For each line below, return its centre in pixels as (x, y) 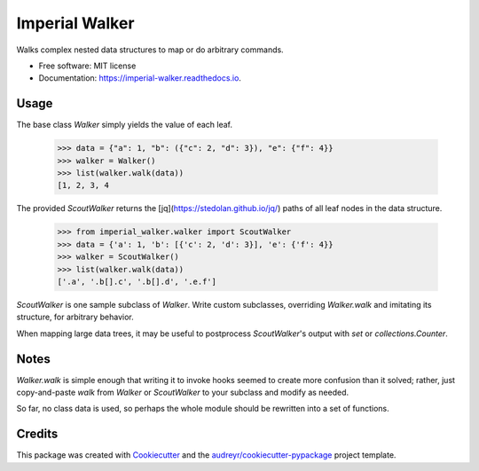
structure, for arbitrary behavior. (75, 317)
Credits (37, 434)
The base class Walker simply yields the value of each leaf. (125, 125)
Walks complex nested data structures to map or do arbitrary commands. (150, 50)
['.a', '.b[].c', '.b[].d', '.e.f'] (137, 281)
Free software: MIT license (87, 66)
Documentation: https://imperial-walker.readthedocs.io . (140, 78)
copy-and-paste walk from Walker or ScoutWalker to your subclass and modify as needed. (183, 392)
